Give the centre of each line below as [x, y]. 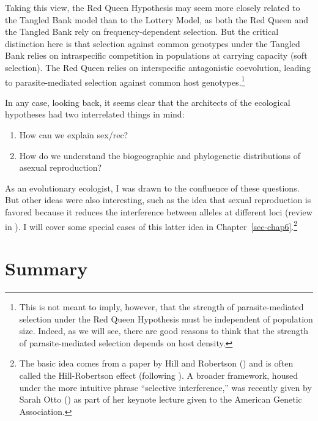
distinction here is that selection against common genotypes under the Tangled [153, 43]
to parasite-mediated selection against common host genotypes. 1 [125, 81]
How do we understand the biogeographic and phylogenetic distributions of [160, 155]
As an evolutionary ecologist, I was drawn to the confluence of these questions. [152, 188]
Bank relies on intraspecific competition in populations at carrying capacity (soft [156, 55]
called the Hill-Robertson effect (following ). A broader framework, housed [158, 375]
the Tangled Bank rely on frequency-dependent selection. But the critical [142, 32]
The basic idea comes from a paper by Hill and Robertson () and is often [156, 363]
